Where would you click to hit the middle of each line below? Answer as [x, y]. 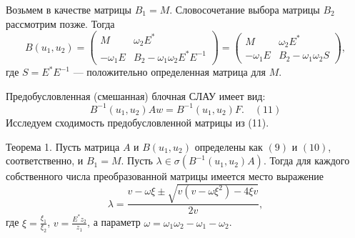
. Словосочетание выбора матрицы [245, 9]
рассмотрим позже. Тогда [60, 23]
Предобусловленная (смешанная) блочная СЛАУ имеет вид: [136, 95]
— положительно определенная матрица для [169, 72]
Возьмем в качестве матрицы [69, 9]
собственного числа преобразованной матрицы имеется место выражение [165, 176]
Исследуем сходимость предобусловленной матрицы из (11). [137, 122]
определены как [229, 146]
